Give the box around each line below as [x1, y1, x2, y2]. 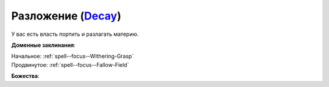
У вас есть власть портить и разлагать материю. [11, 30, 139, 38]
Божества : [11, 72, 40, 80]
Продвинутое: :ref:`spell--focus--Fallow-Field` [11, 61, 129, 68]
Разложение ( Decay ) [11, 9, 121, 23]
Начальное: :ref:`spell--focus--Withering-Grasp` [11, 52, 134, 60]
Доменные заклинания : [11, 41, 76, 49]
